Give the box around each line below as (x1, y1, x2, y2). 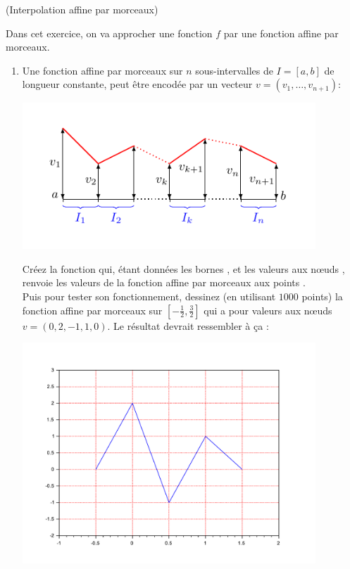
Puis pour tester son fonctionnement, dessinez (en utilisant (22, 289, 276, 304)
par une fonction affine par (223, 25, 339, 40)
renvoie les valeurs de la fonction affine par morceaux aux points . (22, 275, 306, 290)
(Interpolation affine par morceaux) (6, 2, 158, 16)
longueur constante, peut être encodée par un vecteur (22, 77, 253, 91)
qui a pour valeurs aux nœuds (204, 302, 332, 317)
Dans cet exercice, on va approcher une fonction (6, 25, 213, 40)
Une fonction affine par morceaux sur (22, 63, 183, 77)
